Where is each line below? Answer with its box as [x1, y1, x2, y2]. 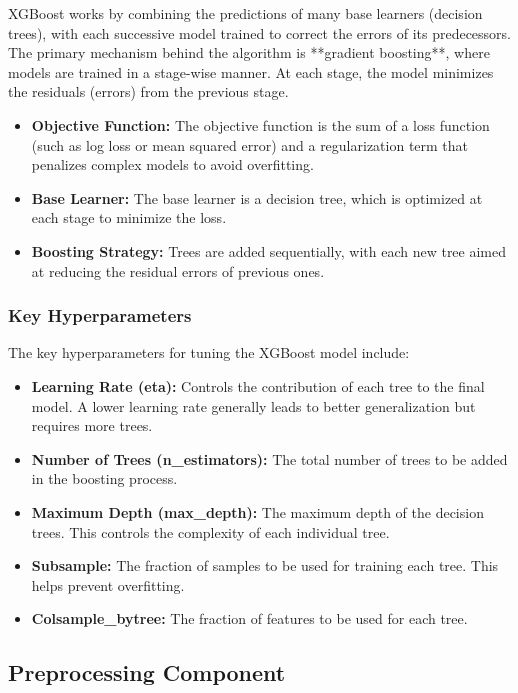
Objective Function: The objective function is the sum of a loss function [31, 114, 490, 135]
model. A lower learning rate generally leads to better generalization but [31, 395, 476, 416]
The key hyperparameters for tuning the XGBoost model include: [8, 342, 410, 363]
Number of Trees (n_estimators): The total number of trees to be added [31, 448, 508, 469]
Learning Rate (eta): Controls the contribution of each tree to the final [31, 375, 485, 396]
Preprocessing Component [8, 657, 286, 688]
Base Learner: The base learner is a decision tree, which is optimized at [31, 187, 483, 208]
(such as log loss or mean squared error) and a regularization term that [31, 134, 469, 155]
